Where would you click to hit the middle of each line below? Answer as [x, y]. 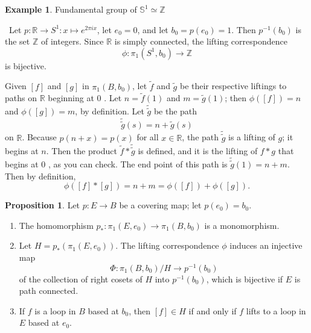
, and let [153, 29]
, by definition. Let [110, 111]
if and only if [213, 310]
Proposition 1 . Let [43, 205]
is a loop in [55, 310]
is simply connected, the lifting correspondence [201, 41]
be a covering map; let [160, 205]
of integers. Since [72, 41]
